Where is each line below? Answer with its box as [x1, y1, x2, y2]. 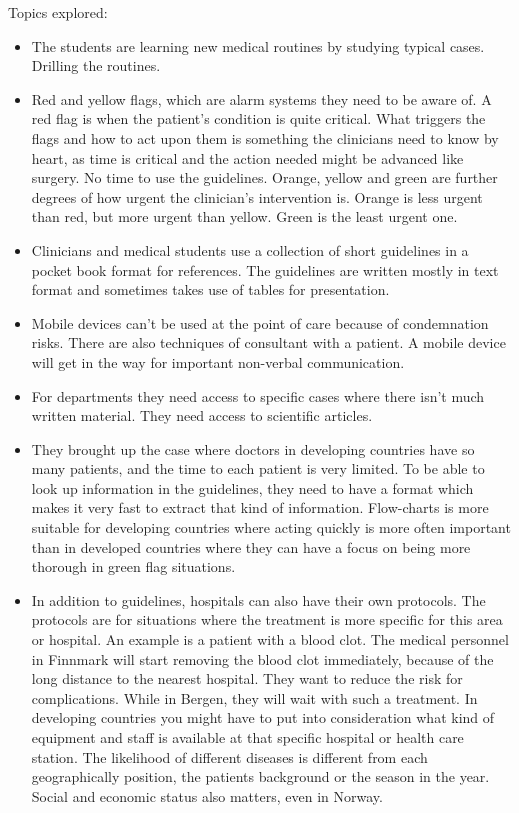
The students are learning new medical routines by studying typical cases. [31, 35, 485, 56]
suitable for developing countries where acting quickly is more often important [31, 517, 511, 538]
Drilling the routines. [31, 55, 161, 76]
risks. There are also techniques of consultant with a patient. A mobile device [31, 332, 506, 353]
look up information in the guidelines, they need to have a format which [31, 477, 474, 498]
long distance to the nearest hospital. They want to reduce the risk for [31, 668, 463, 689]
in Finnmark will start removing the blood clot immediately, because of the [31, 648, 494, 669]
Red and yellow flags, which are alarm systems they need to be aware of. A [31, 88, 492, 109]
